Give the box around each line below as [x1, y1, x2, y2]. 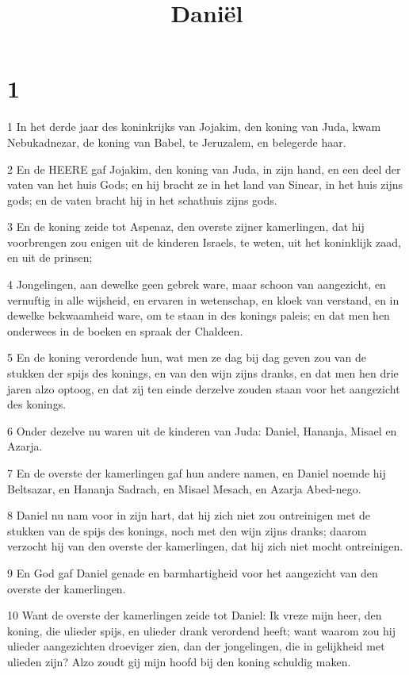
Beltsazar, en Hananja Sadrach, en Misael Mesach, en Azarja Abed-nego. [7, 480, 361, 497]
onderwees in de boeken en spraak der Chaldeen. [7, 322, 243, 339]
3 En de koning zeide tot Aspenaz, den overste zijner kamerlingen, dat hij [7, 218, 365, 235]
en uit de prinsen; [7, 249, 93, 266]
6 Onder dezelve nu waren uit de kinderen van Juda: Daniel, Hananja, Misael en [7, 422, 397, 439]
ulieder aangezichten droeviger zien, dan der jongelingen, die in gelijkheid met [7, 638, 385, 654]
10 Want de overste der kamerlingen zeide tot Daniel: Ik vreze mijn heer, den [7, 607, 382, 623]
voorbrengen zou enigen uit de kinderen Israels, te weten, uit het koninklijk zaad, [7, 233, 401, 250]
